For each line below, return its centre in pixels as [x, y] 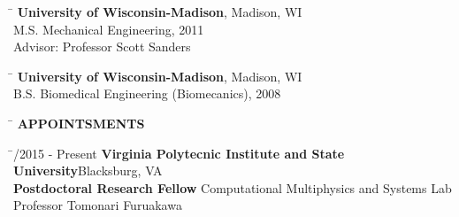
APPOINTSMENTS [81, 123]
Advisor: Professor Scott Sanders [102, 46]
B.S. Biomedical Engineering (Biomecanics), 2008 [147, 93]
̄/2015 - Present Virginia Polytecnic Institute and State [179, 153]
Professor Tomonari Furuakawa [98, 205]
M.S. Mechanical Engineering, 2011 [109, 29]
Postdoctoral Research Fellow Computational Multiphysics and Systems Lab [233, 187]
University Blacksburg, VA [88, 170]
